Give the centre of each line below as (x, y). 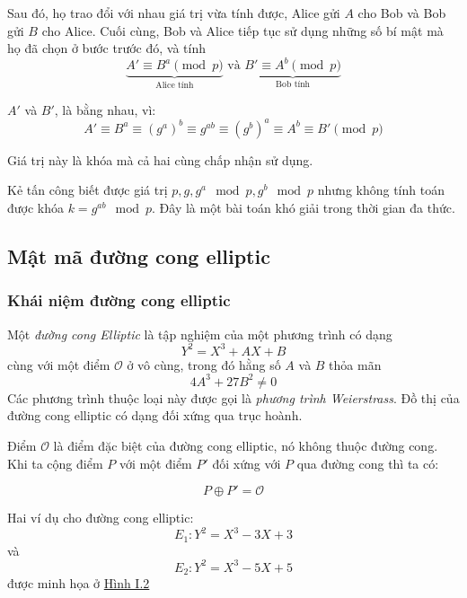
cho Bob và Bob (402, 13)
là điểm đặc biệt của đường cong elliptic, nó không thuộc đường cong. (246, 445)
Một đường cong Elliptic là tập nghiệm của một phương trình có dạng (200, 334)
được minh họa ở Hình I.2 (79, 583)
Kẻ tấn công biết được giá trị (88, 190)
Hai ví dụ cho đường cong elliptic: (101, 518)
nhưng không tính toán (381, 190)
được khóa (36, 207)
